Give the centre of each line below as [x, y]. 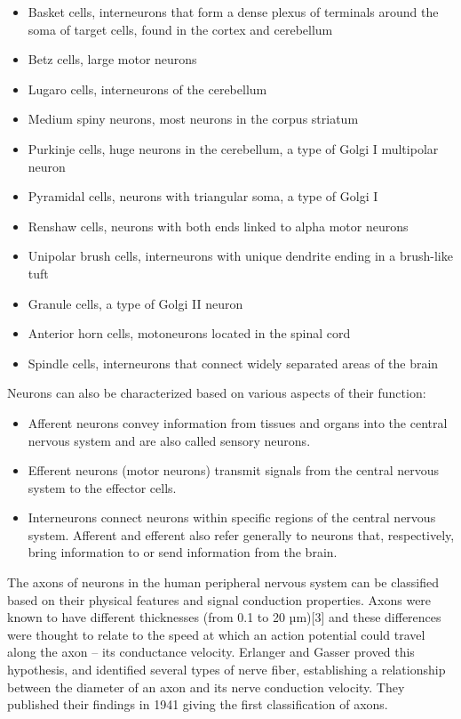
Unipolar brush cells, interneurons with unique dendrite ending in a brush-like [240, 256]
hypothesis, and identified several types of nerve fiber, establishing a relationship [227, 670]
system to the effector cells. [102, 487]
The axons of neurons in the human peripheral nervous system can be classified [223, 582]
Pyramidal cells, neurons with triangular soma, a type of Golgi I [203, 196]
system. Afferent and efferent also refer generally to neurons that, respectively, [241, 534]
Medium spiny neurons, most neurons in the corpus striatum [193, 119]
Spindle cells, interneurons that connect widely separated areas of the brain [233, 363]
